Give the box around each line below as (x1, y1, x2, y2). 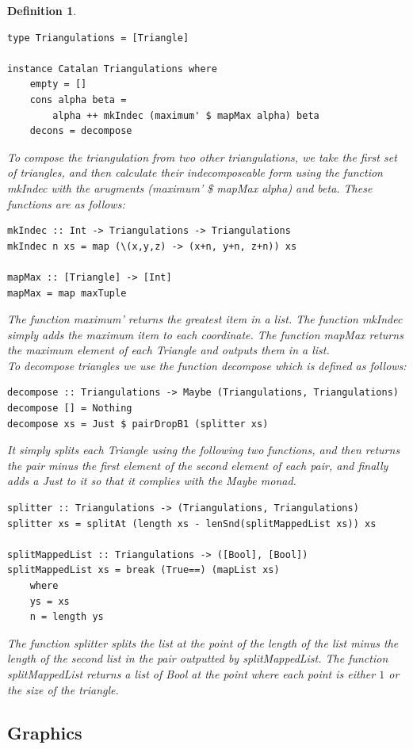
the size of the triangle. (7, 681, 119, 697)
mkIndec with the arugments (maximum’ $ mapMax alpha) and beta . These (7, 179, 373, 196)
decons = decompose (29, 125, 132, 137)
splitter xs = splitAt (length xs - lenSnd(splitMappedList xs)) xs (7, 518, 377, 529)
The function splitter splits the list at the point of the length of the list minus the (7, 634, 399, 651)
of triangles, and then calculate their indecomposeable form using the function (7, 164, 383, 181)
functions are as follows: (7, 195, 125, 212)
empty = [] (29, 78, 87, 90)
